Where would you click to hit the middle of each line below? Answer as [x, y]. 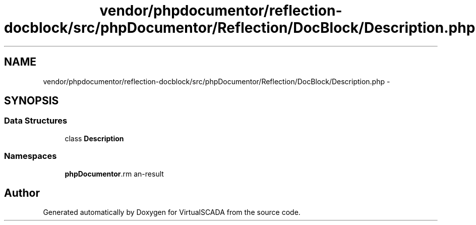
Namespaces [31, 156]
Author [22, 193]
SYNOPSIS [32, 101]
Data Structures [36, 121]
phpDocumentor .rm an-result [114, 174]
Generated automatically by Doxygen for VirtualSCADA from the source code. [172, 212]
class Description [94, 138]
